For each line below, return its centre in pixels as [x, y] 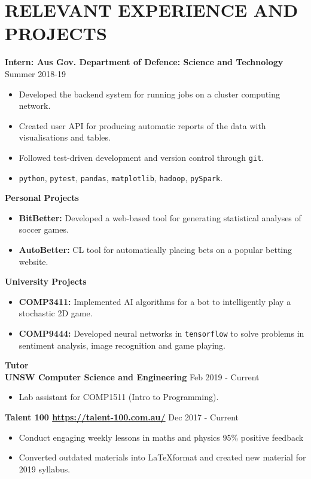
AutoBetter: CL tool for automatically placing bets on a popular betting [155, 249]
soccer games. [44, 229]
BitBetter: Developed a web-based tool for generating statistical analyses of [160, 217]
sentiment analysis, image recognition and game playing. [122, 345]
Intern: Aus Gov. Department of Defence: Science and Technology [144, 62]
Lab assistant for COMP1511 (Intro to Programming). [119, 397]
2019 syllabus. [45, 469]
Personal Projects [42, 198]
